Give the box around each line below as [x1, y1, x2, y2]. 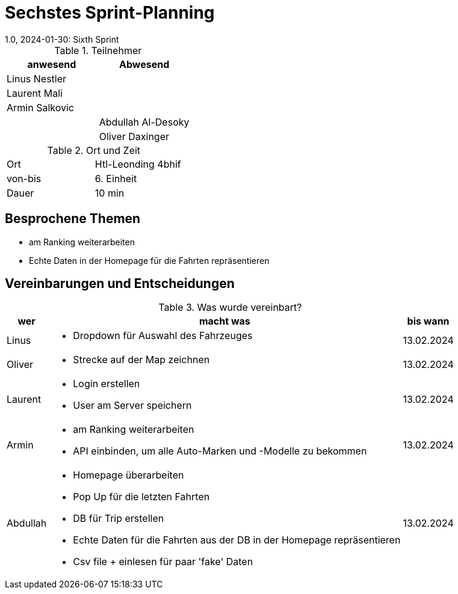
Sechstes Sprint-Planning [5, 2, 215, 23]
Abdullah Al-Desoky [99, 115, 190, 128]
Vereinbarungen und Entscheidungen [5, 276, 235, 292]
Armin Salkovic [7, 101, 74, 114]
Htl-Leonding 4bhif [94, 158, 181, 170]
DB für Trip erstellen [73, 512, 164, 525]
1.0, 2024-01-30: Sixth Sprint [5, 34, 119, 44]
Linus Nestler [7, 72, 67, 85]
